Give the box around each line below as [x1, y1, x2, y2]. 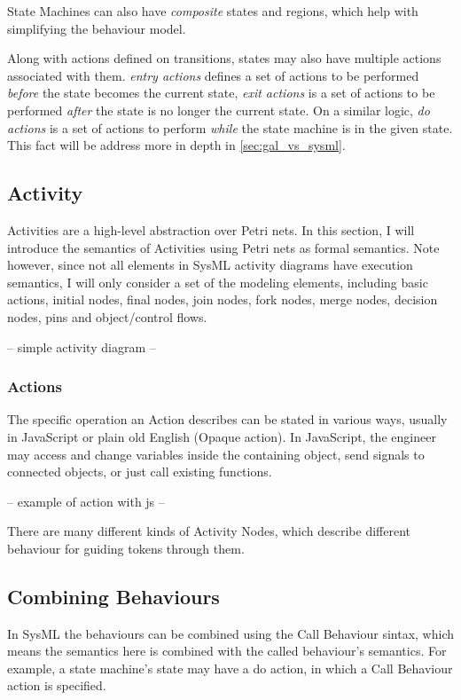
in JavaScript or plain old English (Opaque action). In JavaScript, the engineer [7, 427, 436, 445]
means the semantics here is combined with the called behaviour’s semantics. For [7, 641, 447, 660]
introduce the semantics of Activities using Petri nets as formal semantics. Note [7, 238, 440, 256]
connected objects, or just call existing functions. [7, 462, 272, 481]
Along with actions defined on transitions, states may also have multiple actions [7, 49, 441, 67]
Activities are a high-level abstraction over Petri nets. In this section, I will [7, 220, 415, 239]
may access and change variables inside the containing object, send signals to [7, 444, 425, 463]
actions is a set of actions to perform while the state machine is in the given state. [7, 118, 453, 137]
